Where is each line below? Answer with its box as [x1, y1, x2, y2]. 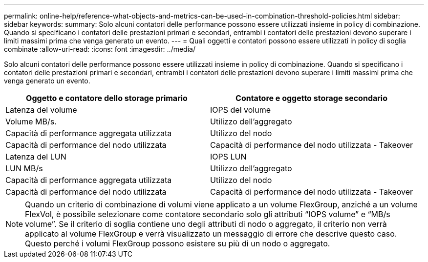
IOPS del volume [210, 105, 271, 115]
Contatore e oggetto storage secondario [235, 93, 387, 103]
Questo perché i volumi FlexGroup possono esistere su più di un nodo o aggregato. [25, 239, 330, 248]
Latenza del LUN [5, 152, 66, 161]
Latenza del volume [5, 105, 77, 115]
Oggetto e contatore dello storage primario [26, 93, 188, 103]
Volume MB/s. [5, 117, 57, 126]
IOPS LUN [210, 152, 247, 161]
